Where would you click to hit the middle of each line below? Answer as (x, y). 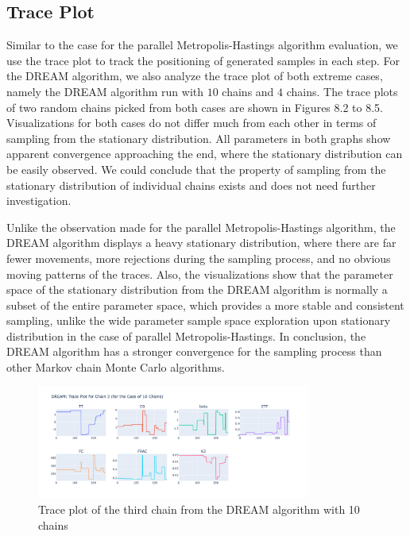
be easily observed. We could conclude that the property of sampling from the (196, 169)
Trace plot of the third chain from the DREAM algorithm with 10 (199, 509)
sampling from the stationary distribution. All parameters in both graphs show (199, 138)
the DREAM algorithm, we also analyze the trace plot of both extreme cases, (195, 76)
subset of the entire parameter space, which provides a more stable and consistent (205, 305)
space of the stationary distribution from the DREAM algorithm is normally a (197, 289)
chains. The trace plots (342, 91)
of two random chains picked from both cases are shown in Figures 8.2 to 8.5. (195, 107)
